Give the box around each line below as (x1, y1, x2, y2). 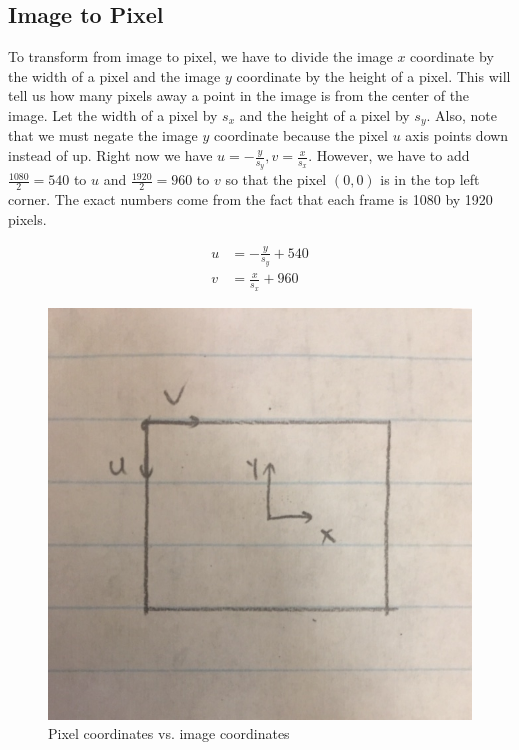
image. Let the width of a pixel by (8, 104, 218, 125)
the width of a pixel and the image (8, 65, 221, 86)
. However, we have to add (308, 145, 470, 166)
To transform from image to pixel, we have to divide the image (8, 46, 393, 67)
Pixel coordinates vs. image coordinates (48, 723, 290, 744)
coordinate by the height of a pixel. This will (236, 65, 511, 86)
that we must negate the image (8, 125, 198, 146)
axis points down (405, 125, 509, 146)
